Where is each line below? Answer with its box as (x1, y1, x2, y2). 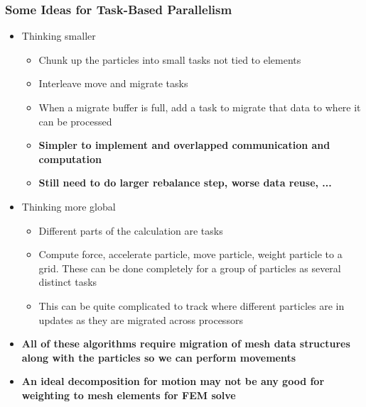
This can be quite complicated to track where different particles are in (38, 298, 345, 313)
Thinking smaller (21, 28, 96, 43)
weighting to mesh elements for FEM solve (21, 387, 236, 402)
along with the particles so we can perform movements (21, 350, 296, 364)
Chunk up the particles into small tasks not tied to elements (38, 52, 301, 67)
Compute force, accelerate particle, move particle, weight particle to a (38, 247, 343, 262)
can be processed (38, 113, 112, 128)
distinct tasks (38, 274, 97, 289)
